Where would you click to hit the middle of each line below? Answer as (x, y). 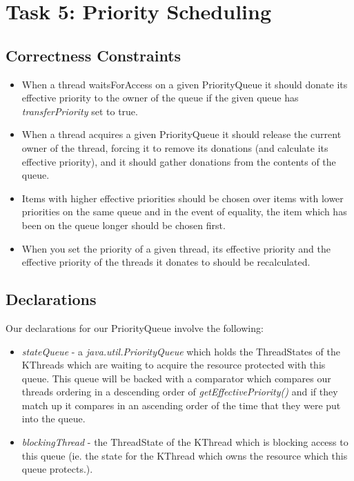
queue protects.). (57, 469)
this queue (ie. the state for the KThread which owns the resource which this (185, 455)
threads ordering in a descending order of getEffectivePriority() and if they (180, 392)
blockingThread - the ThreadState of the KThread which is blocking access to (185, 442)
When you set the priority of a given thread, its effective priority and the (176, 248)
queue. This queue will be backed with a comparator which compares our (176, 378)
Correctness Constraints (94, 55)
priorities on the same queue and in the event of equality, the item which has (184, 212)
